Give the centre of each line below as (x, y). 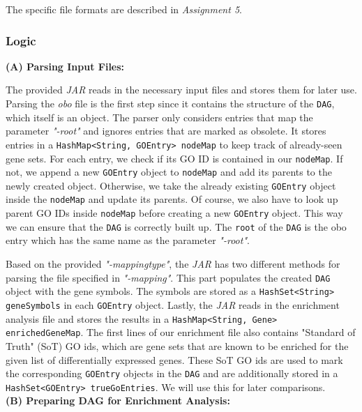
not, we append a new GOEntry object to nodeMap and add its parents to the (169, 172)
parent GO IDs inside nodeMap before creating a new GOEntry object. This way (174, 213)
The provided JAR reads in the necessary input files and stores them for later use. (181, 90)
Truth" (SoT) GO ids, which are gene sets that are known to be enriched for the (177, 345)
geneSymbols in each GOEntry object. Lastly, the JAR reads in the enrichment (173, 304)
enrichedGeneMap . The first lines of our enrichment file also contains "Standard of (181, 332)
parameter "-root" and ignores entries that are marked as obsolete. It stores (166, 131)
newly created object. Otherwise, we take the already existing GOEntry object (171, 185)
